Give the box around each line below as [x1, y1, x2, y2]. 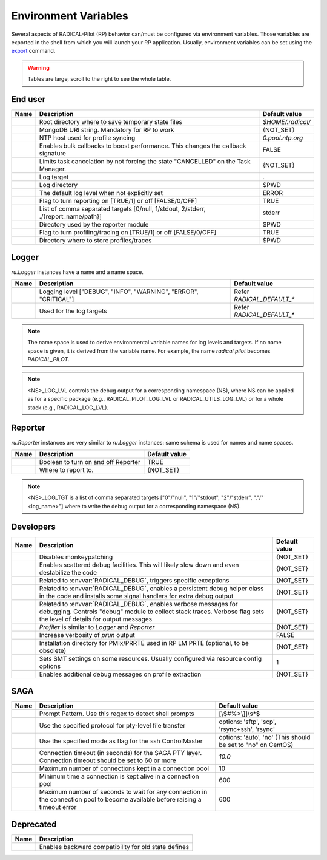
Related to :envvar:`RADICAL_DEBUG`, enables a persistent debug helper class [39, 584, 264, 592]
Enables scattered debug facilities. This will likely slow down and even [39, 561, 239, 569]
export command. [11, 47, 56, 55]
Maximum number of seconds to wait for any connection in [39, 788, 208, 796]
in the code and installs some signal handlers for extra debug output [39, 592, 234, 600]
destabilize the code [39, 568, 97, 576]
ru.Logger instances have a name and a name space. [11, 268, 144, 276]
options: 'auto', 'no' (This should [219, 733, 311, 742]
